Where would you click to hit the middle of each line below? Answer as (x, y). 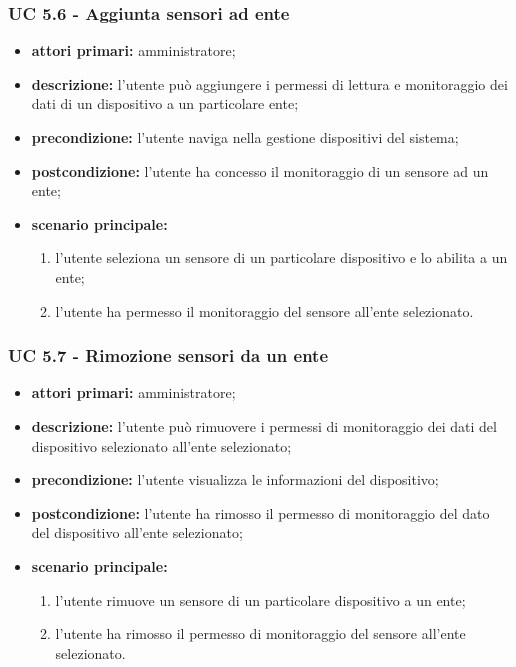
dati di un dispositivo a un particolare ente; (165, 103)
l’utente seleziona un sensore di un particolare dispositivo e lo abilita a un (281, 257)
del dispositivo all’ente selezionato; (137, 532)
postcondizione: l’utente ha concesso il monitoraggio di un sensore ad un (260, 170)
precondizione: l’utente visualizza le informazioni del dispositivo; (235, 479)
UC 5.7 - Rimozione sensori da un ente (168, 355)
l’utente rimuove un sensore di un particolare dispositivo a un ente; (260, 599)
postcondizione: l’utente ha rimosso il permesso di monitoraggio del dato (260, 512)
